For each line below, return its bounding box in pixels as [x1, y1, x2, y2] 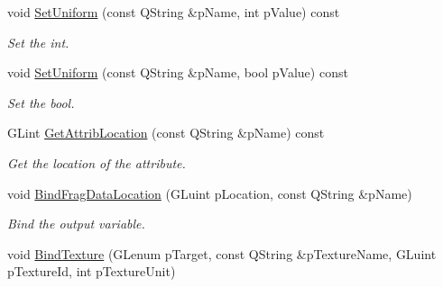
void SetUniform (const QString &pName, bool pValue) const [7, 63, 348, 82]
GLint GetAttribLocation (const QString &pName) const [7, 123, 325, 142]
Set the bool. [7, 93, 75, 112]
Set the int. [7, 32, 69, 51]
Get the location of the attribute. [7, 153, 186, 172]
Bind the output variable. [7, 214, 145, 233]
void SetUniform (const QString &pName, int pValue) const [7, 3, 340, 21]
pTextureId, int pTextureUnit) [7, 262, 176, 281]
